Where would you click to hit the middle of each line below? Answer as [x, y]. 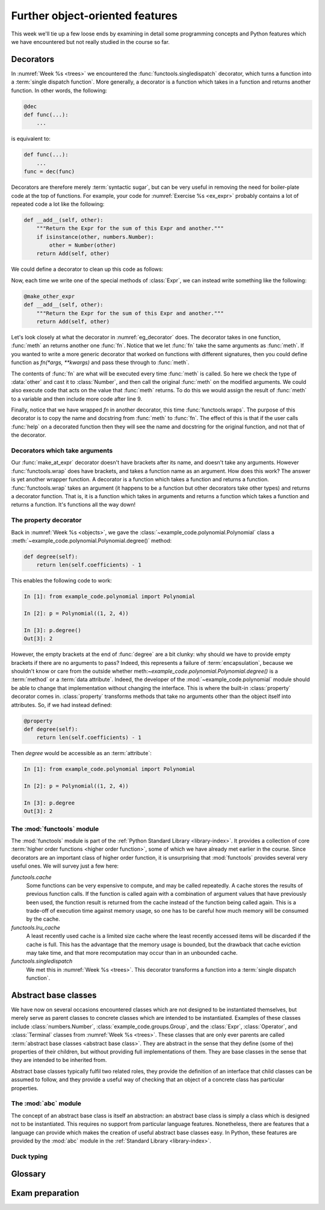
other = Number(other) [83, 245]
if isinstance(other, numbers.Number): [95, 237]
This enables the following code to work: [62, 581]
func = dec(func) [49, 172]
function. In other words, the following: [59, 90]
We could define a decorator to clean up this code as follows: [87, 269]
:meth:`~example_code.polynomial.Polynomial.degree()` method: [91, 540]
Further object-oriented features [94, 16]
